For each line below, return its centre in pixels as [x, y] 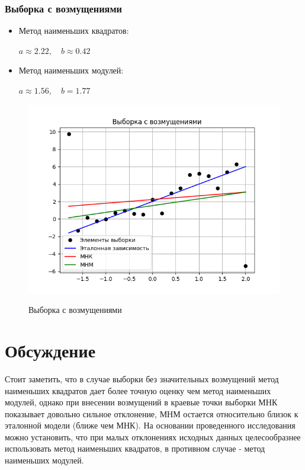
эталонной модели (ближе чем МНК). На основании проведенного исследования [150, 425]
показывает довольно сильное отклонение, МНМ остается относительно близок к [152, 413]
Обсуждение [50, 350]
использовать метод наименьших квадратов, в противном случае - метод [135, 448]
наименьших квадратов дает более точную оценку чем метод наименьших [138, 390]
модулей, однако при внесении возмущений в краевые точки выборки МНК [141, 402]
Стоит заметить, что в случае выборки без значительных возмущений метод [142, 378]
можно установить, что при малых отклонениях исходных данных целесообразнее [153, 437]
